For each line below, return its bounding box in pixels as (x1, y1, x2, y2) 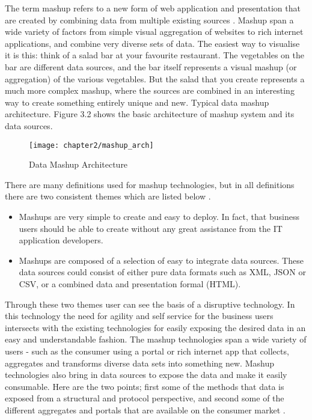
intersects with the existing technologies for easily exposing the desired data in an (5, 321, 306, 333)
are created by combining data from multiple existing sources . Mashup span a (5, 13, 294, 26)
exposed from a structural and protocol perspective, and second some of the (5, 392, 284, 404)
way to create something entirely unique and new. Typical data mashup (5, 96, 269, 108)
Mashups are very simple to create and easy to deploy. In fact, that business (19, 210, 299, 222)
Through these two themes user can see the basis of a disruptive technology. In (5, 297, 295, 310)
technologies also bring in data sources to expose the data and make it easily (5, 368, 287, 381)
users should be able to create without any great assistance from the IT (19, 222, 283, 234)
